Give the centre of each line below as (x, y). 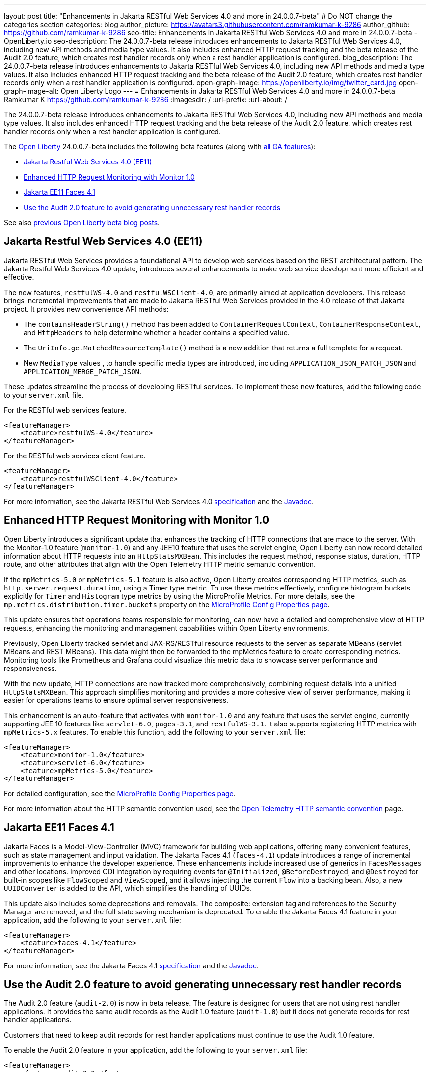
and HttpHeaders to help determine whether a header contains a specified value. (157, 332)
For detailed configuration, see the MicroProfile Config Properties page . (120, 793)
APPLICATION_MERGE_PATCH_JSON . (83, 371)
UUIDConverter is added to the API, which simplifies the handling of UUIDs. (128, 888)
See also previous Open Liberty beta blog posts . (82, 223)
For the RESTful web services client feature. (75, 456)
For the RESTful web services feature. (65, 410)
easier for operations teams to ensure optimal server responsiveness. (116, 700)
